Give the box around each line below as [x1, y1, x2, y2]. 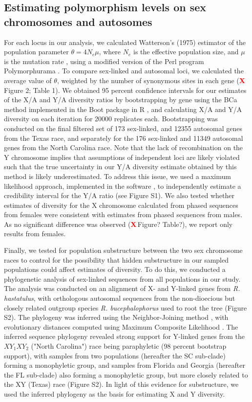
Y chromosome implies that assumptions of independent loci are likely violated [4, 152, 240, 162]
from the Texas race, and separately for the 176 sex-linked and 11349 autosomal [4, 133, 243, 143]
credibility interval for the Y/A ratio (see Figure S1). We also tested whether [4, 190, 234, 201]
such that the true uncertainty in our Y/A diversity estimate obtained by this [4, 161, 237, 172]
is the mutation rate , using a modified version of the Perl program [4, 56, 204, 66]
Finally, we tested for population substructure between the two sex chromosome [4, 245, 243, 255]
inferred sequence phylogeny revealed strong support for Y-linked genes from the [4, 331, 245, 341]
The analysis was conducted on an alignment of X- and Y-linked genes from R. [4, 283, 240, 293]
